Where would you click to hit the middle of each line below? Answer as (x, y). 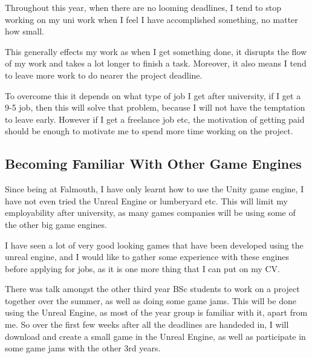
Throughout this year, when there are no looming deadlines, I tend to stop (143, 7)
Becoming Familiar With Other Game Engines (153, 164)
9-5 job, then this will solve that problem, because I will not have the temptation (155, 107)
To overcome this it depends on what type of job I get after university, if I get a (153, 95)
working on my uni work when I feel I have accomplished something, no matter (151, 19)
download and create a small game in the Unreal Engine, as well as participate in (155, 336)
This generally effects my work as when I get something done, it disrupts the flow (156, 51)
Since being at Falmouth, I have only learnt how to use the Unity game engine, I (154, 189)
